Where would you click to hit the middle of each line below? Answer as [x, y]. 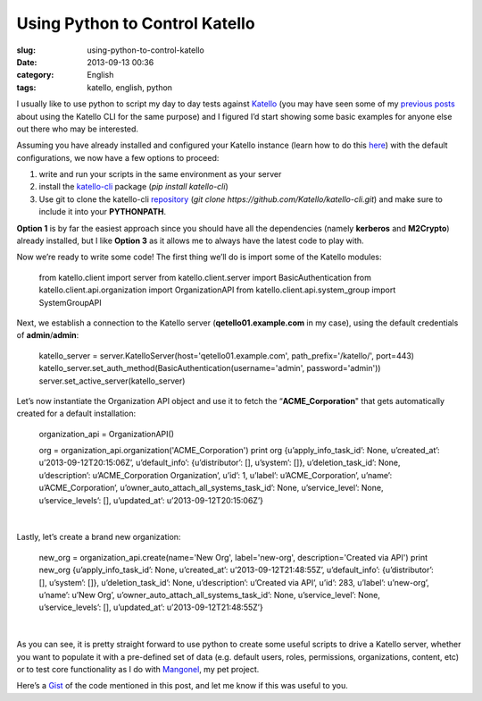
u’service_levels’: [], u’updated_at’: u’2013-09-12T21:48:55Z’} [151, 607]
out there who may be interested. [77, 129]
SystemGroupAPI [70, 302]
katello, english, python [130, 87]
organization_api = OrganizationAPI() [106, 434]
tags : [26, 87]
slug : [26, 50]
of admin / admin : [48, 335]
